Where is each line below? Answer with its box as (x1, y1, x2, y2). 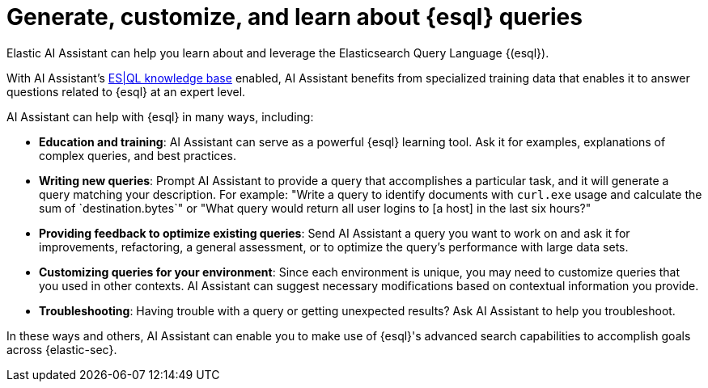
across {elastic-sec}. (6, 342, 117, 356)
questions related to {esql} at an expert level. (6, 84, 246, 99)
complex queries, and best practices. (39, 148, 236, 162)
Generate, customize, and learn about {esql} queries (6, 3, 583, 31)
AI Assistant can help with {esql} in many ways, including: (6, 109, 314, 124)
